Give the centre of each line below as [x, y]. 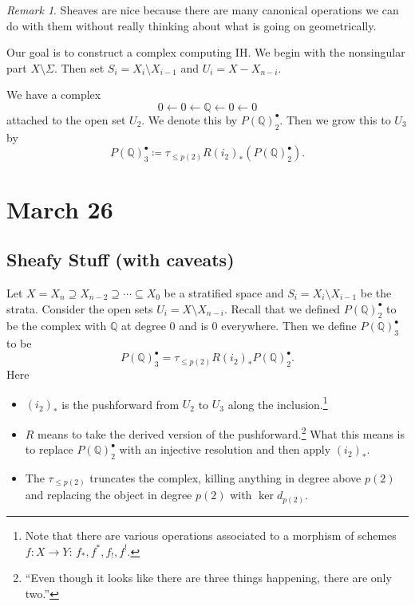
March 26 [60, 209]
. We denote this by [190, 119]
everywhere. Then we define [289, 326]
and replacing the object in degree [109, 495]
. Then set [79, 67]
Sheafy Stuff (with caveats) [121, 260]
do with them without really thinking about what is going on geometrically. [192, 25]
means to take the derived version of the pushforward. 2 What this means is [221, 432]
